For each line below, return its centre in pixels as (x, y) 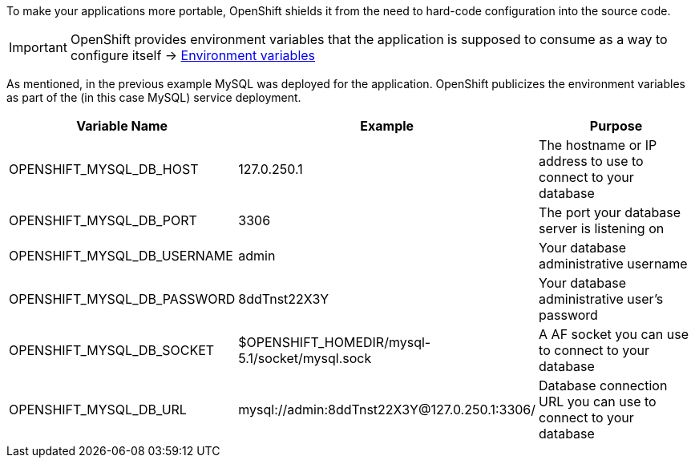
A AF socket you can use (614, 334)
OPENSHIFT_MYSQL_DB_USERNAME (121, 256)
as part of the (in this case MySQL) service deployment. (154, 97)
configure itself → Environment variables (193, 55)
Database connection (603, 385)
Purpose (616, 126)
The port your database (610, 212)
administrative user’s (601, 299)
